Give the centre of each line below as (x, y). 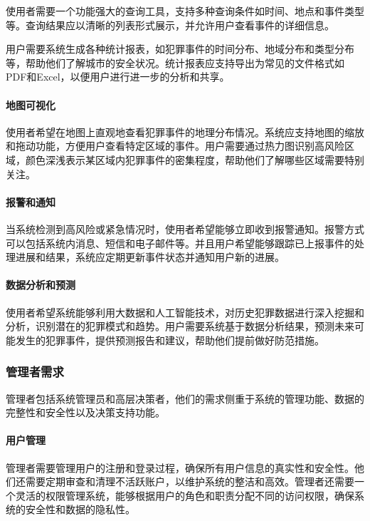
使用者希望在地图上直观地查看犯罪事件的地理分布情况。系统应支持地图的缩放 (185, 131)
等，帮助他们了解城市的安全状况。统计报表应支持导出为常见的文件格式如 (175, 62)
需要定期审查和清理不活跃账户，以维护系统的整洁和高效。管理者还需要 (190, 481)
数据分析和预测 (41, 285)
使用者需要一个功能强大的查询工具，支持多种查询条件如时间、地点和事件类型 (185, 11)
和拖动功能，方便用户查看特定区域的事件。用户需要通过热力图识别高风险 (175, 146)
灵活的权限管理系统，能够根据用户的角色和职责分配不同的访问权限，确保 (185, 495)
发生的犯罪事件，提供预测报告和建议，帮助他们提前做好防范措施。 (170, 340)
